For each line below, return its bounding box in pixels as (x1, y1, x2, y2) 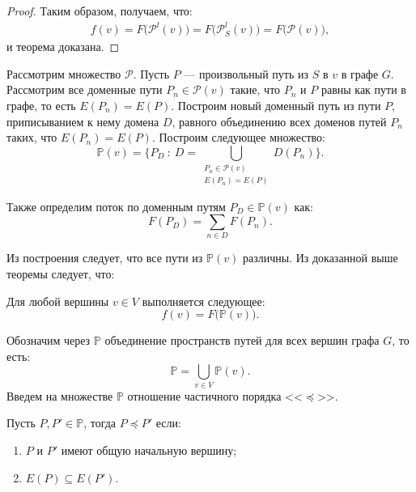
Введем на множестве (6, 387, 113, 404)
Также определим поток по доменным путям (6, 197, 226, 214)
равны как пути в (320, 81, 406, 98)
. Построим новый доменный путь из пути (171, 96, 381, 113)
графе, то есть (6, 96, 76, 113)
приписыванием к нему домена (6, 112, 159, 129)
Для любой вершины (6, 292, 109, 309)
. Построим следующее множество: (151, 129, 325, 146)
